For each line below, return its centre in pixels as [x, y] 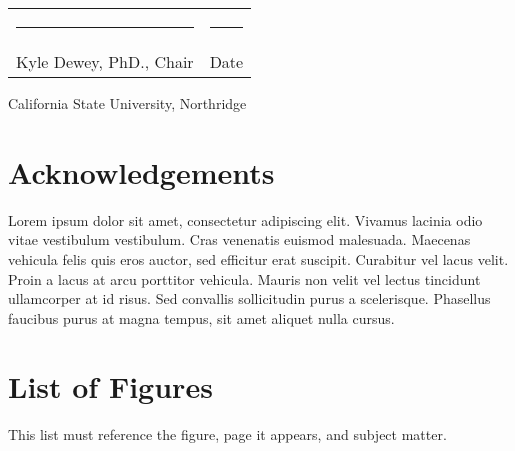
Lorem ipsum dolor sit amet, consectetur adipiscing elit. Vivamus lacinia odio [245, 219]
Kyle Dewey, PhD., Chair [105, 61]
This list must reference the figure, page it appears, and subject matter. [227, 434]
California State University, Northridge [127, 103]
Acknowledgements [141, 171]
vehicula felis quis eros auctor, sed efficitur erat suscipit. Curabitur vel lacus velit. [258, 258]
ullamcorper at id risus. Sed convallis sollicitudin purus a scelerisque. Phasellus [249, 298]
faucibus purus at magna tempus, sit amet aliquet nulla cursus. [201, 317]
